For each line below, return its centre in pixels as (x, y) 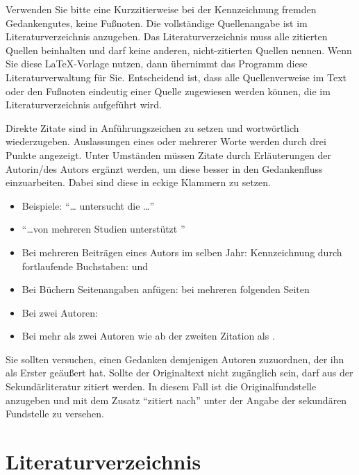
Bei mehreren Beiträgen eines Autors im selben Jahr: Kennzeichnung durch (182, 252)
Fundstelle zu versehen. (55, 414)
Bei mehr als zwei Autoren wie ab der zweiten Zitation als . (148, 336)
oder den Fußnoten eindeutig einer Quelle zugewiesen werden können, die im (168, 91)
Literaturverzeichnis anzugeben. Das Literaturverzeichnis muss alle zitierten (167, 36)
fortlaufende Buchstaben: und (85, 266)
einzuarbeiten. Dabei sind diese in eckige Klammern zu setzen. (138, 182)
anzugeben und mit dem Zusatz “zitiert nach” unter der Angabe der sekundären (176, 400)
